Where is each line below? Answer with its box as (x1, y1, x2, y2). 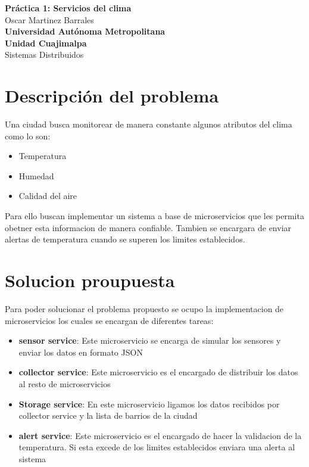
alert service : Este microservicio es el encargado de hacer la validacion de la (18, 429, 302, 441)
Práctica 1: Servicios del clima (5, 2, 132, 14)
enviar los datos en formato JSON (18, 345, 143, 358)
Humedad (18, 169, 54, 182)
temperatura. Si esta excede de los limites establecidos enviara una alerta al (18, 441, 295, 453)
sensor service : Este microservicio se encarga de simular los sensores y (18, 334, 281, 347)
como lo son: (5, 129, 51, 142)
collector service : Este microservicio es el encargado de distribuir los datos (18, 366, 298, 378)
